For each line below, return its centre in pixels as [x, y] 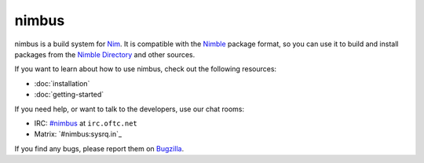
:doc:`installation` [62, 83]
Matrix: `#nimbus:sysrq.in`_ [78, 134]
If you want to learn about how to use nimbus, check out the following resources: [146, 69]
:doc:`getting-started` [69, 95]
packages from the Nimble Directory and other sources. [105, 54]
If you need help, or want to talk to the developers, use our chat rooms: [130, 109]
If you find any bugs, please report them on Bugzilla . [99, 148]
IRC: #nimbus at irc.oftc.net [86, 123]
